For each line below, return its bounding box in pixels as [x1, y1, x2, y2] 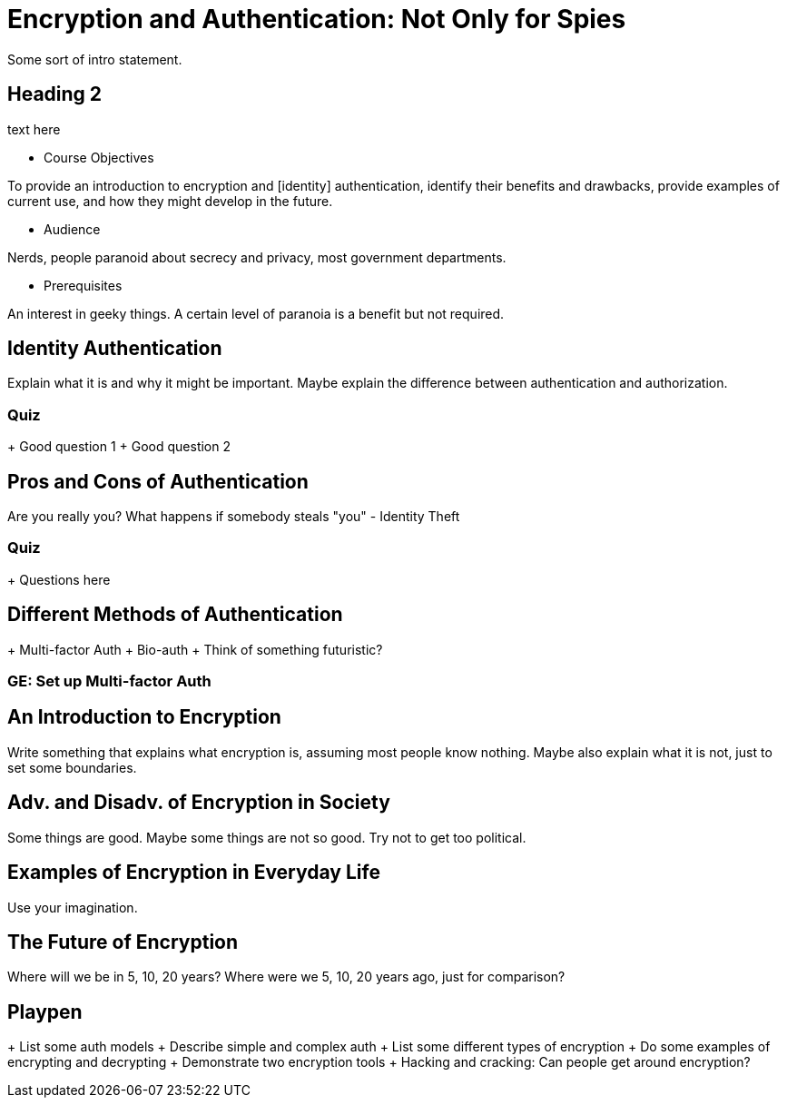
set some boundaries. [7, 759, 137, 775]
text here [7, 121, 61, 137]
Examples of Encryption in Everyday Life [7, 861, 380, 884]
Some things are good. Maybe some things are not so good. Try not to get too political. [7, 829, 526, 845]
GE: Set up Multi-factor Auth [7, 672, 212, 690]
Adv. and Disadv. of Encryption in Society [7, 791, 390, 814]
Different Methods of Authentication [7, 603, 343, 626]
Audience [44, 221, 101, 237]
